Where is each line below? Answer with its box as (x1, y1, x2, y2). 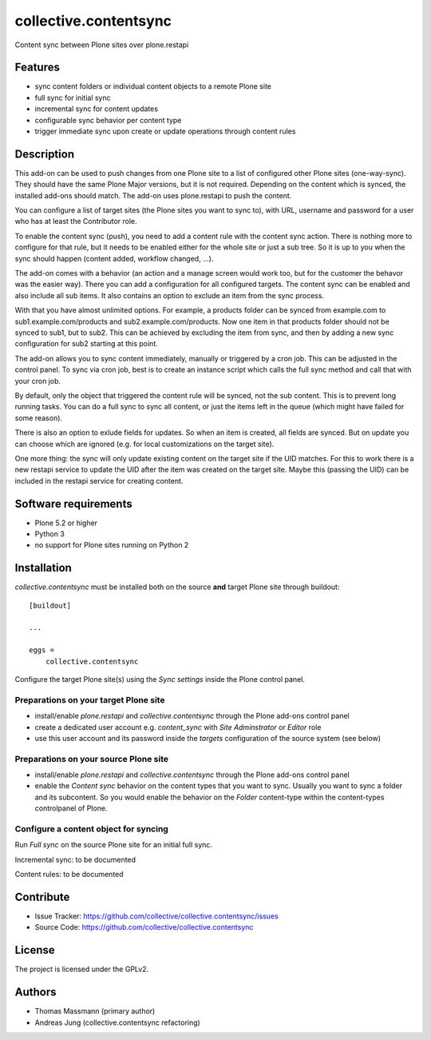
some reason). (14, 412, 63, 423)
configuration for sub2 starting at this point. (14, 339, 159, 349)
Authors (14, 986, 57, 999)
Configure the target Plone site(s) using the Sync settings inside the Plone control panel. (14, 675, 305, 684)
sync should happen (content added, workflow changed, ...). (14, 253, 214, 263)
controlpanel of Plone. (34, 803, 108, 813)
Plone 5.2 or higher (34, 518, 98, 528)
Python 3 (34, 528, 65, 539)
